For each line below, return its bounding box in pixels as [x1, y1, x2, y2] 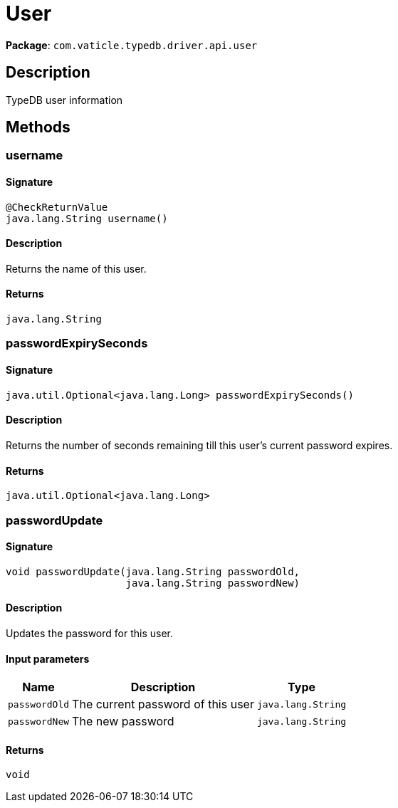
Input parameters [6, 652, 90, 665]
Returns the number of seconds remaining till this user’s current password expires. [6, 439, 393, 451]
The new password [72, 714, 174, 729]
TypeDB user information [6, 93, 123, 106]
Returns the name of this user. [6, 262, 147, 275]
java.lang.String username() [6, 212, 168, 224]
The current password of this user [72, 697, 254, 712]
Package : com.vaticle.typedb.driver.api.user [6, 38, 258, 51]
